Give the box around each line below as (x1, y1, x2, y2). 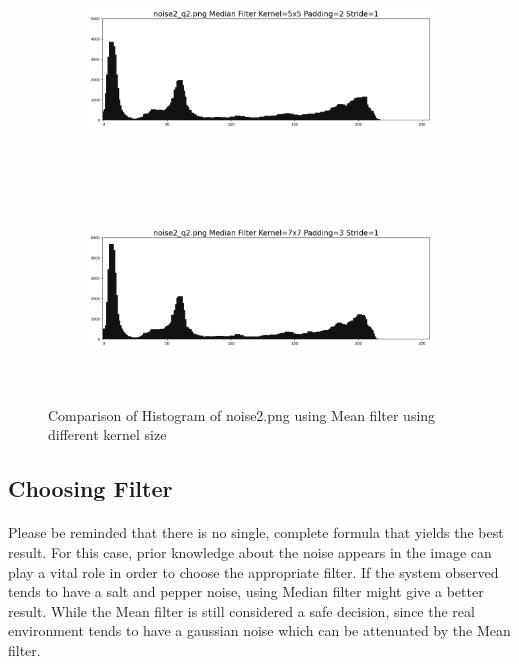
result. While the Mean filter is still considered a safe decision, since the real (8, 600, 475, 621)
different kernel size (48, 424, 167, 445)
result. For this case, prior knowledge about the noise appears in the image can (8, 541, 492, 562)
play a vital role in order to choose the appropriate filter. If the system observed (8, 561, 499, 582)
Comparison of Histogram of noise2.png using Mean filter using (48, 404, 436, 425)
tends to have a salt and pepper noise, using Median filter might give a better (8, 581, 484, 602)
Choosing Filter (8, 473, 173, 504)
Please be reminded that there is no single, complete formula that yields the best (8, 522, 504, 543)
